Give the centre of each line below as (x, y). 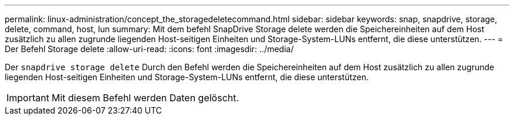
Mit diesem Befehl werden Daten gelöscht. (145, 98)
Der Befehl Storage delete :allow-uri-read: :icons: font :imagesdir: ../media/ (149, 49)
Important (28, 98)
